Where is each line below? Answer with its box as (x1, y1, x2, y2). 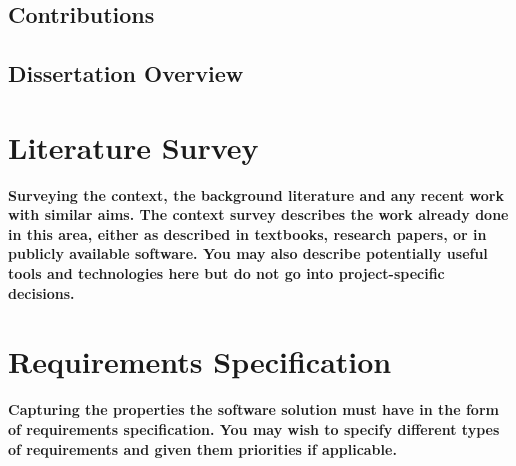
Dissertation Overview (8, 58, 244, 89)
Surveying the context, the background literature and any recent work (8, 184, 504, 205)
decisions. (8, 282, 75, 303)
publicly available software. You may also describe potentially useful (8, 243, 488, 264)
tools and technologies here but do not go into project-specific (8, 263, 445, 284)
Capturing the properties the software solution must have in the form (8, 399, 499, 420)
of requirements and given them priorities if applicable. (8, 438, 397, 459)
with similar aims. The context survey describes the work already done (8, 204, 509, 225)
